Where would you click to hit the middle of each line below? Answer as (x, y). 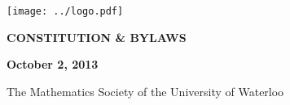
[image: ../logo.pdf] (65, 11)
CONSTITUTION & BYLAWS (97, 37)
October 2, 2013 (53, 64)
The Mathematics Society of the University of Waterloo (145, 91)
